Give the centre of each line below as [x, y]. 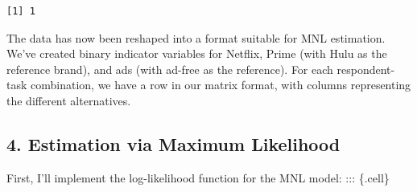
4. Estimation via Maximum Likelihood [173, 143]
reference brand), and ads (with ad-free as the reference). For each [170, 69]
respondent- [366, 69]
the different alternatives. [69, 100]
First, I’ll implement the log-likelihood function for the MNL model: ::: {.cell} [198, 177]
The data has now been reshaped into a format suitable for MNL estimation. [196, 37]
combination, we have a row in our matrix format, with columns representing [221, 85]
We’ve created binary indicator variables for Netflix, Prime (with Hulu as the [197, 53]
